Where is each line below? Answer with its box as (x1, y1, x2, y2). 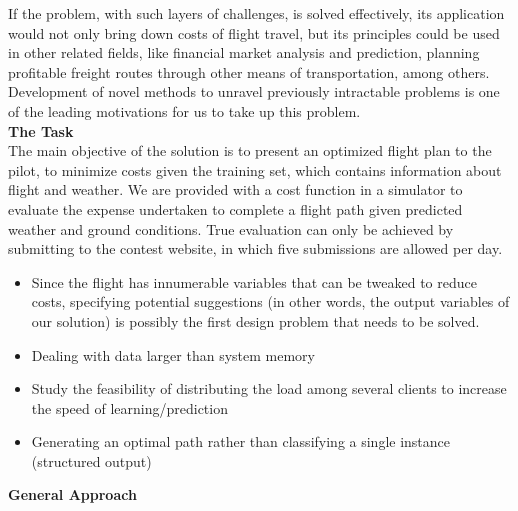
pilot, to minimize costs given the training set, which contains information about (8, 159, 502, 180)
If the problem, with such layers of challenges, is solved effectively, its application (8, 3, 505, 23)
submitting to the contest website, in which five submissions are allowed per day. (8, 238, 503, 259)
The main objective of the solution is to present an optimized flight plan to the (8, 140, 492, 161)
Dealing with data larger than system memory (31, 344, 315, 365)
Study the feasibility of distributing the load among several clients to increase (31, 378, 507, 399)
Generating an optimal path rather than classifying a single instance (31, 431, 451, 452)
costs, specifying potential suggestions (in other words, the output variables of (31, 291, 510, 312)
